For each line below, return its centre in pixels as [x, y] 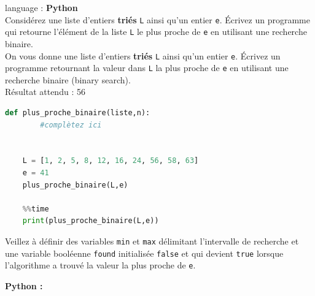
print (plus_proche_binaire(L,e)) [91, 221]
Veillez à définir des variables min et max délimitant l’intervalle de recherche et [152, 241]
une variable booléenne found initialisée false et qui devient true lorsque [144, 253]
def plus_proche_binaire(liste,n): [78, 113]
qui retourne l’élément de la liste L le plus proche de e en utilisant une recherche [156, 32]
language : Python [41, 7]
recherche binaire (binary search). [68, 79]
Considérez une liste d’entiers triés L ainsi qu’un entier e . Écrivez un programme [157, 19]
